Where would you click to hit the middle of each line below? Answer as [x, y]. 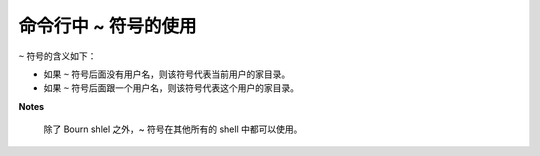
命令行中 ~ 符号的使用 [107, 26]
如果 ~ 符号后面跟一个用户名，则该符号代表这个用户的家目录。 [171, 88]
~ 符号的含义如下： [57, 56]
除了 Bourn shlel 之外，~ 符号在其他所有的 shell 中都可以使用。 [173, 129]
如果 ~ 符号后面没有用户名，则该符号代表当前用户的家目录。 [167, 74]
